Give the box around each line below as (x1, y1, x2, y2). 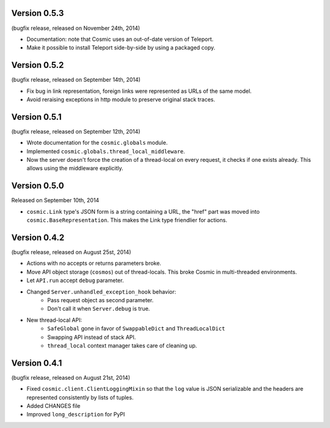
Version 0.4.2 (11, 232, 65, 242)
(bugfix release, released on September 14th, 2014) (11, 76, 141, 84)
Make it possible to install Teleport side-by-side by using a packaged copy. (26, 44, 216, 51)
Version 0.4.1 (11, 358, 62, 368)
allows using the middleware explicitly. (26, 165, 123, 172)
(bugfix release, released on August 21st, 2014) (11, 374, 131, 381)
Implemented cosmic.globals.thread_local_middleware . (26, 147, 186, 155)
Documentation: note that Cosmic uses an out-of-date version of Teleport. (26, 35, 214, 43)
